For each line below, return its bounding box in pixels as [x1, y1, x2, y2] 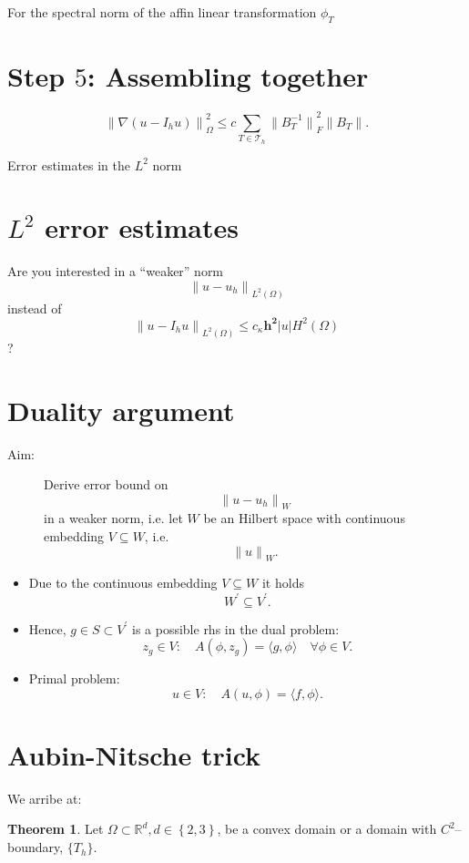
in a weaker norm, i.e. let [44, 509, 183, 528]
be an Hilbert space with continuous [203, 509, 405, 528]
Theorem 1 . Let [7, 819, 104, 838]
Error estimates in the [7, 155, 131, 174]
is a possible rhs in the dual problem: [131, 619, 340, 638]
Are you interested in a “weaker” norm [7, 262, 224, 281]
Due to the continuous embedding [28, 573, 218, 592]
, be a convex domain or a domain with [217, 819, 437, 838]
